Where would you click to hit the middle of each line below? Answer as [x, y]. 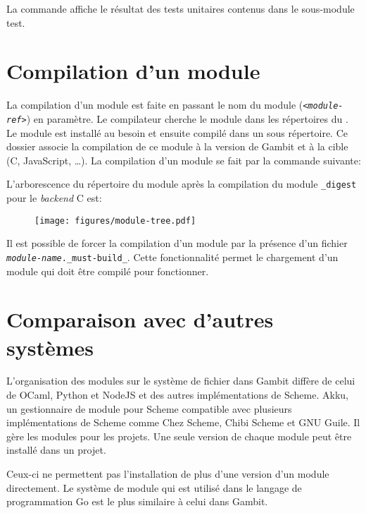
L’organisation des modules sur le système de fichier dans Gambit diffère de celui [181, 381]
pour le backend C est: [54, 198]
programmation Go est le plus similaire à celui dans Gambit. [137, 501]
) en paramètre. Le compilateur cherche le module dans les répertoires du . [187, 118]
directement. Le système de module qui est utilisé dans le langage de [154, 487]
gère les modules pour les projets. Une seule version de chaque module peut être [179, 436]
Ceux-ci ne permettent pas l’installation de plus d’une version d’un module [168, 474]
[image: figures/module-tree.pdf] [115, 221]
